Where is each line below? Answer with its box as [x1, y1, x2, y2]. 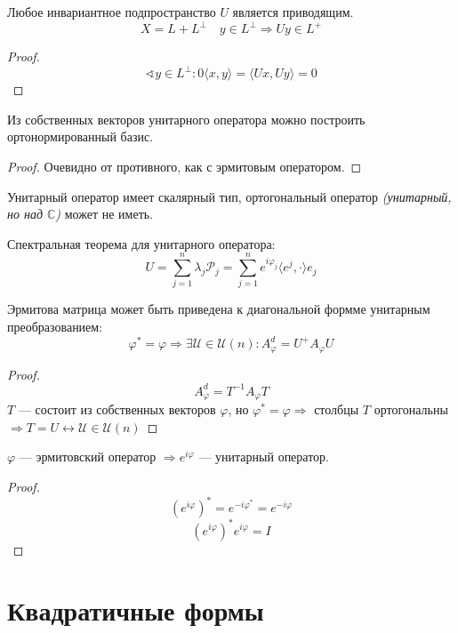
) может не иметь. [55, 204, 154, 223]
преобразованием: [7, 317, 103, 336]
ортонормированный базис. [7, 127, 154, 146]
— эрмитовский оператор [19, 447, 157, 466]
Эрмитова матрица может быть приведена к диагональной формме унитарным [7, 300, 430, 318]
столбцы [314, 400, 359, 419]
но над [7, 204, 43, 223]
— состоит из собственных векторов [18, 400, 216, 419]
